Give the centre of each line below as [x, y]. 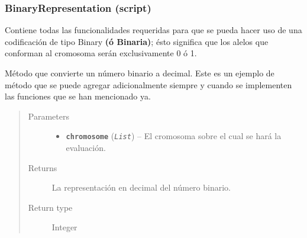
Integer [64, 227]
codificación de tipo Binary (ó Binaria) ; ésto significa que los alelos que [137, 41]
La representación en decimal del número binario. [141, 187]
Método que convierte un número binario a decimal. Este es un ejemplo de [140, 73]
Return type [50, 207]
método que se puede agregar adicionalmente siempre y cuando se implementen [148, 84]
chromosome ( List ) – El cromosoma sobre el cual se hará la [174, 136]
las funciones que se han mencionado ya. [78, 96]
